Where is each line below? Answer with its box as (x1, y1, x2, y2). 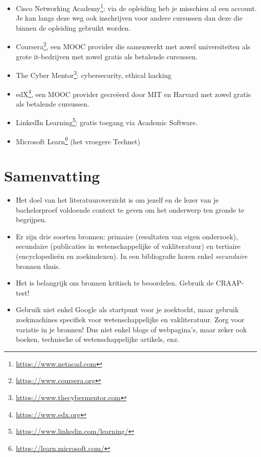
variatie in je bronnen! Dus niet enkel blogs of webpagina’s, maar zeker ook (16, 324, 247, 334)
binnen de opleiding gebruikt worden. (16, 22, 130, 33)
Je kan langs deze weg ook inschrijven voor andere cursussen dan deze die (16, 13, 243, 23)
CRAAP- (216, 278, 244, 288)
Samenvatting (4, 165, 100, 186)
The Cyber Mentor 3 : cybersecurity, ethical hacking (16, 68, 172, 80)
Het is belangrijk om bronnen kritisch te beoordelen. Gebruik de (16, 278, 214, 288)
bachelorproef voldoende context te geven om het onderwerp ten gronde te (16, 204, 244, 215)
